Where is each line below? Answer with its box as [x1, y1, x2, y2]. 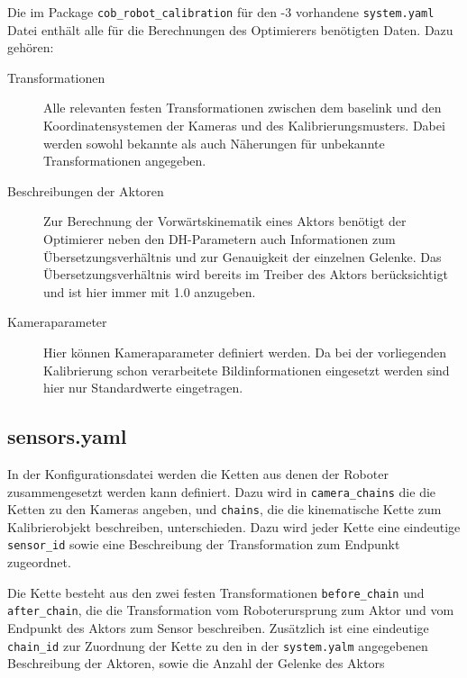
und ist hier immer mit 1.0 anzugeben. [43, 282, 256, 301]
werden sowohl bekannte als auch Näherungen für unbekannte [43, 133, 385, 152]
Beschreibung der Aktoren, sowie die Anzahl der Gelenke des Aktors [7, 654, 385, 673]
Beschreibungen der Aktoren [7, 181, 164, 200]
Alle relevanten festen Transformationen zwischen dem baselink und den [43, 98, 442, 117]
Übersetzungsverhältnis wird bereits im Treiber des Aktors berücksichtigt [43, 265, 448, 284]
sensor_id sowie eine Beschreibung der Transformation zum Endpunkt [7, 535, 400, 554]
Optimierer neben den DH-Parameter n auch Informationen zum [43, 230, 396, 248]
